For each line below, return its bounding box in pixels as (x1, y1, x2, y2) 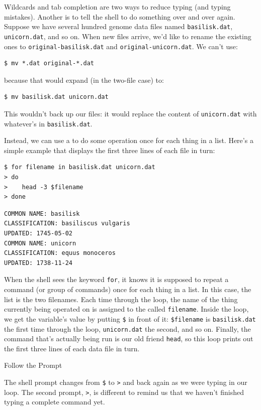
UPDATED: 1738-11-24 (4, 259, 73, 266)
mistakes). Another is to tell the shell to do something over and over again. (4, 11, 235, 22)
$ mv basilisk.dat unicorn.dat (4, 93, 109, 101)
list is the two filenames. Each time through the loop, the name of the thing (4, 294, 238, 304)
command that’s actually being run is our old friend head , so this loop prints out (4, 333, 253, 344)
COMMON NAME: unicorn (4, 239, 76, 247)
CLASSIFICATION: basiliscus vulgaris (4, 220, 130, 227)
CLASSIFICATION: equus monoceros (4, 249, 116, 257)
